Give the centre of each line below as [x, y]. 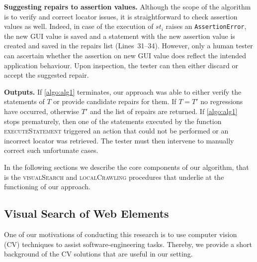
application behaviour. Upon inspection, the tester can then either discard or [121, 65]
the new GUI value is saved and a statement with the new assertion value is [120, 36]
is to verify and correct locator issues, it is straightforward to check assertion [121, 16]
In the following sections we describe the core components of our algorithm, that [127, 167]
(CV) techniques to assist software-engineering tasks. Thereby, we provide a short [128, 244]
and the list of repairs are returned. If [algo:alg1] [164, 111]
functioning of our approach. [47, 187]
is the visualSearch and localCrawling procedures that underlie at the [114, 177]
